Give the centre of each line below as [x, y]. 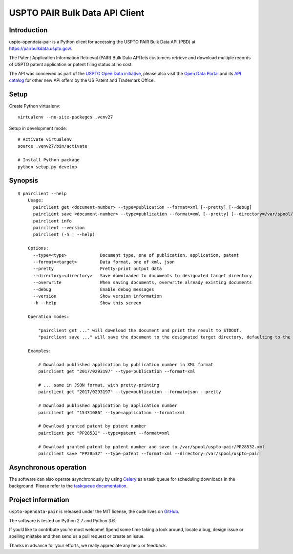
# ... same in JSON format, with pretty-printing [99, 385]
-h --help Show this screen [87, 303]
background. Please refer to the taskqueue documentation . [68, 486]
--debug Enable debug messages [94, 289]
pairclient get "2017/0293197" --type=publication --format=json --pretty [130, 392]
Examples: [39, 351]
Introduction [28, 30]
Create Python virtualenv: [35, 106]
